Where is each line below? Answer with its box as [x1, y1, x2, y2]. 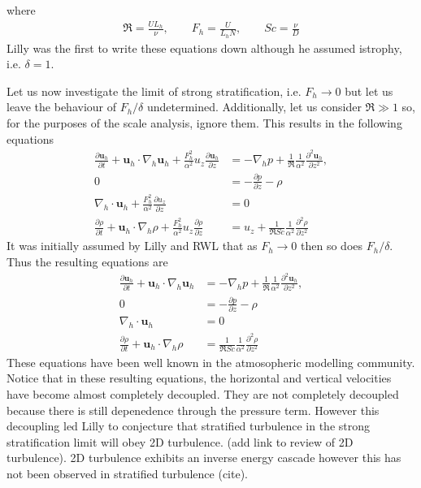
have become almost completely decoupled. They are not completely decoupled [7, 386, 399, 403]
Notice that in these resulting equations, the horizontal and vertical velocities [7, 369, 392, 387]
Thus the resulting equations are [7, 253, 168, 270]
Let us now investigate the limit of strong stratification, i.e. [7, 82, 302, 99]
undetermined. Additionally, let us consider [146, 98, 362, 115]
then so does [301, 237, 362, 254]
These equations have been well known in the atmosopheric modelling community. [7, 353, 415, 370]
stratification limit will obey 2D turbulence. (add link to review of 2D [7, 433, 354, 450]
